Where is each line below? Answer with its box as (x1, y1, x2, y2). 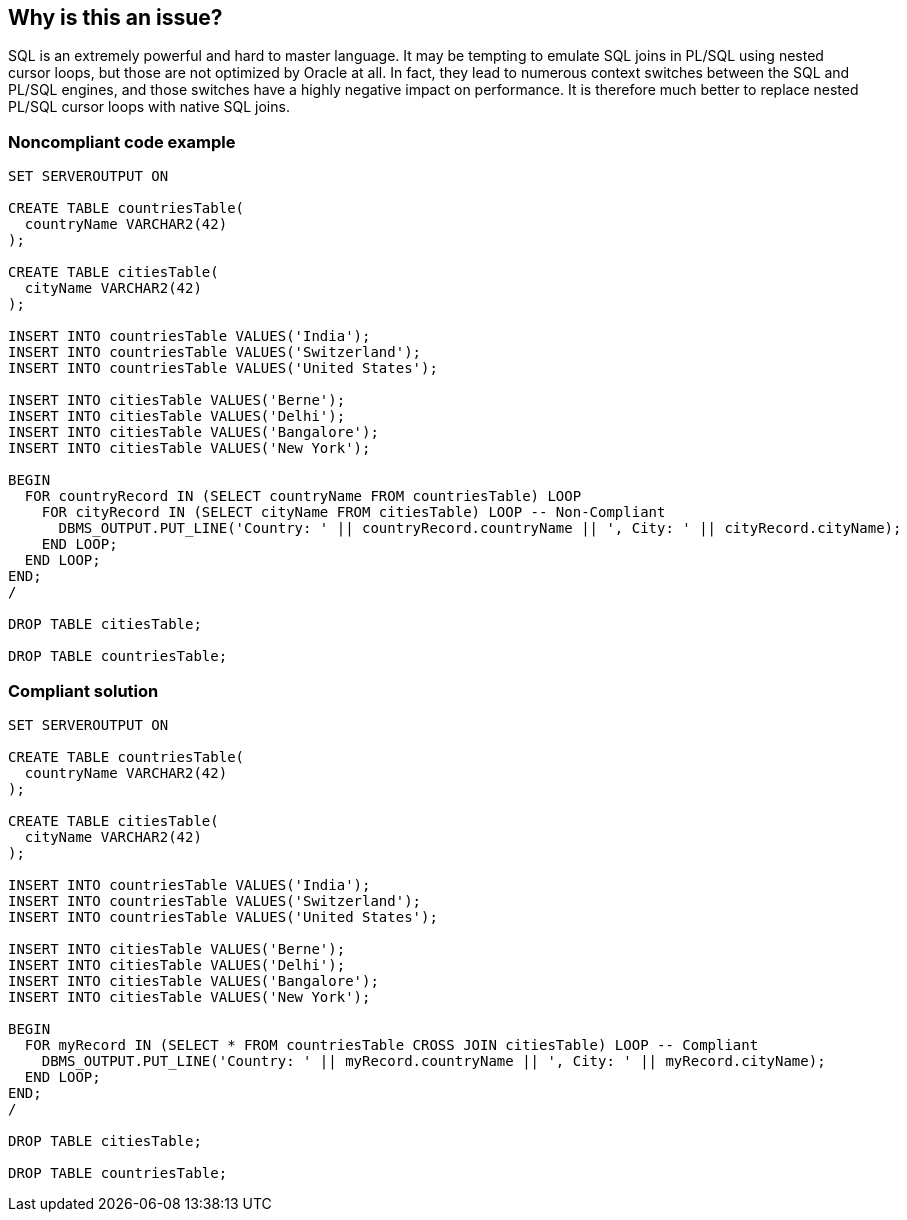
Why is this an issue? (8, 5, 223, 30)
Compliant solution (8, 680, 159, 701)
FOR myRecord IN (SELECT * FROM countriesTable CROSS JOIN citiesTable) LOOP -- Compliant (24, 1036, 759, 1053)
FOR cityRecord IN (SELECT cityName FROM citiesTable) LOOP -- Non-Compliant (41, 504, 666, 521)
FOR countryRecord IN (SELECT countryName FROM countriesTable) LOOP (24, 488, 582, 505)
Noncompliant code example (8, 131, 236, 152)
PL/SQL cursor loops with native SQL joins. (8, 98, 290, 116)
